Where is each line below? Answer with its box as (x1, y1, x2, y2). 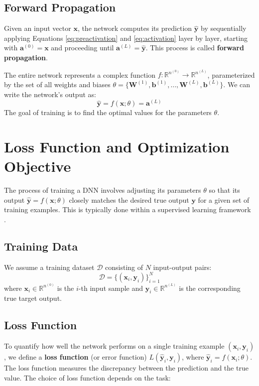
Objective (4, 156, 71, 176)
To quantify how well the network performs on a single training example (4, 341, 225, 351)
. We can (223, 79, 251, 89)
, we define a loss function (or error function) (4, 352, 147, 362)
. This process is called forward (145, 42, 244, 53)
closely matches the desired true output (69, 194, 189, 205)
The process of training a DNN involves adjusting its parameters (4, 185, 201, 195)
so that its (209, 185, 240, 195)
